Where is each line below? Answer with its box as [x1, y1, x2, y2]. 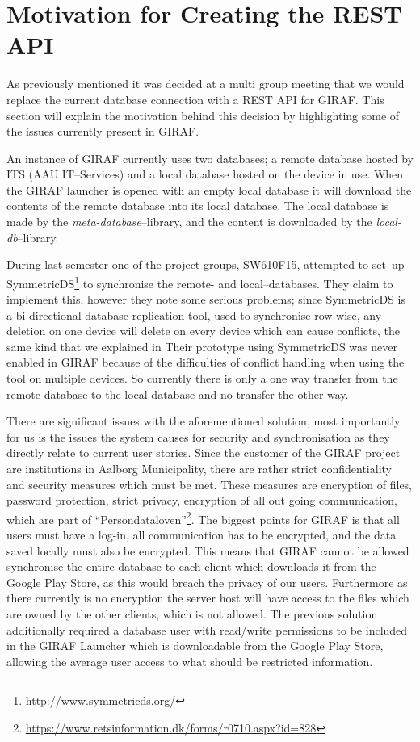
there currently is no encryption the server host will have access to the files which [6, 589, 409, 606]
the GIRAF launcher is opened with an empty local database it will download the [6, 181, 412, 198]
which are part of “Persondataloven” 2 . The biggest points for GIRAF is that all [6, 508, 400, 527]
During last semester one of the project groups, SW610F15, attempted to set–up [6, 256, 405, 273]
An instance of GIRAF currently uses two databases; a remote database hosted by [6, 149, 414, 166]
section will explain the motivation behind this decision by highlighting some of [6, 107, 400, 124]
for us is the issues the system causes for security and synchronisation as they [6, 428, 390, 445]
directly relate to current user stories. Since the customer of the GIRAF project [6, 444, 401, 461]
